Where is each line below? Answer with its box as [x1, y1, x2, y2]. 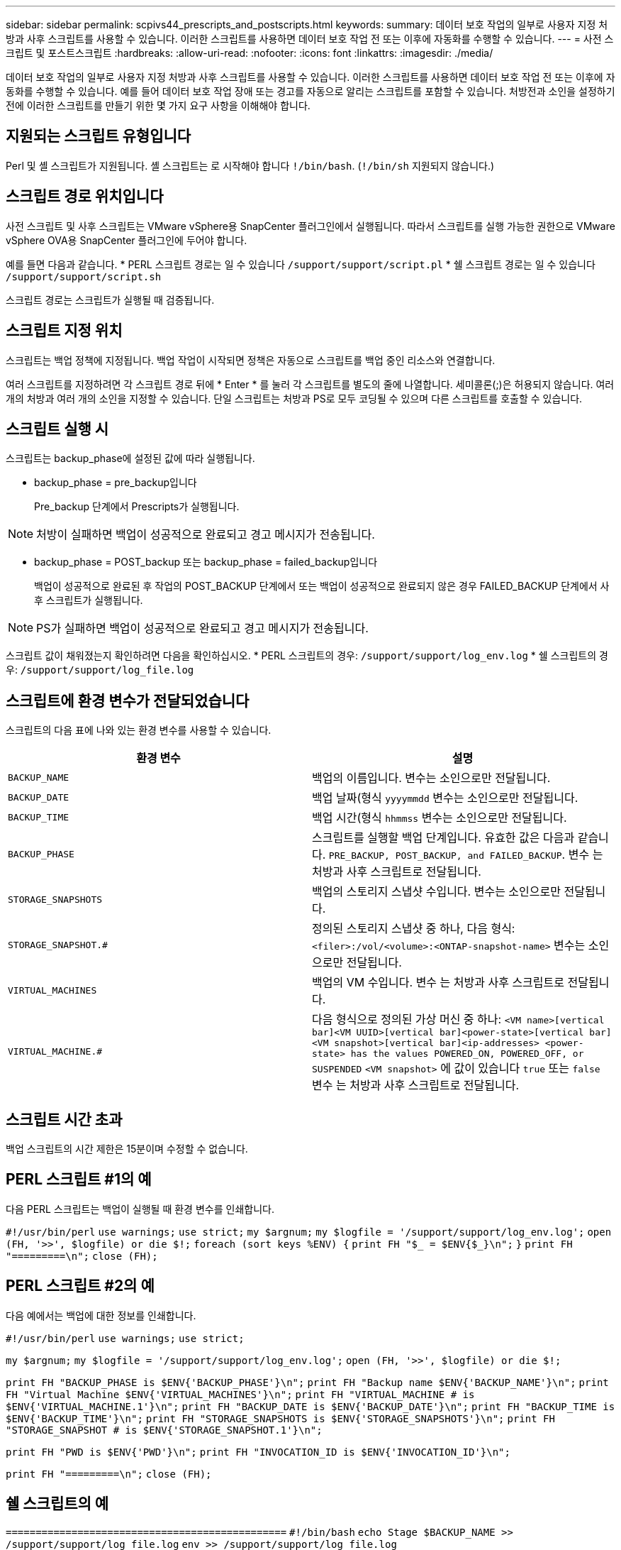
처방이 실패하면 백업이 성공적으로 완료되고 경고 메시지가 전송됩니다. [36, 527, 375, 542]
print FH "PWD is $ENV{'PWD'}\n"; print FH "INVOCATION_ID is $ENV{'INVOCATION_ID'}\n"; [6, 1446, 510, 1458]
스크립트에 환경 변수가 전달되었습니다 [6, 691, 250, 710]
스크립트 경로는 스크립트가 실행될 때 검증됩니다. [6, 293, 215, 306]
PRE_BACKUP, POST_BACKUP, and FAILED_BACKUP [328, 850, 562, 862]
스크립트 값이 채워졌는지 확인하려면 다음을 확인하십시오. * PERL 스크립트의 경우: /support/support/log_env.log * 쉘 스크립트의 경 [6, 649, 608, 662]
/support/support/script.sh [6, 270, 162, 282]
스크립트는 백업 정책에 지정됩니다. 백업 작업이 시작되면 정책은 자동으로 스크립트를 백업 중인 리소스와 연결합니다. [6, 353, 496, 366]
